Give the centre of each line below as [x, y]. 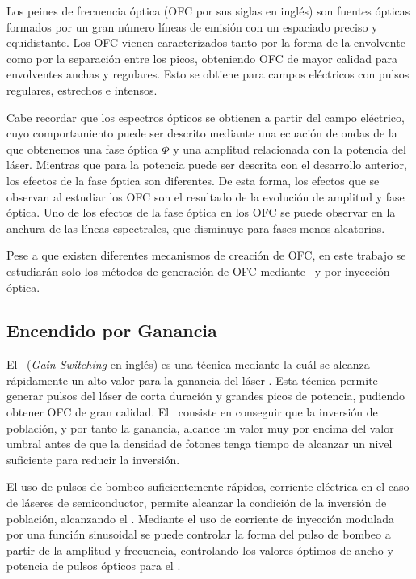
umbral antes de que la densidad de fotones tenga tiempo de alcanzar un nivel [200, 444]
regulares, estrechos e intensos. [82, 89]
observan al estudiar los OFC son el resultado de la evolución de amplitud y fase [206, 196]
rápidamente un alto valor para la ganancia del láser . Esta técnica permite [192, 380]
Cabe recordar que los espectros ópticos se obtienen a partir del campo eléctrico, [206, 117]
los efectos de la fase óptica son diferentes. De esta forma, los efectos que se [193, 180]
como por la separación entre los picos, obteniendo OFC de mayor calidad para [202, 58]
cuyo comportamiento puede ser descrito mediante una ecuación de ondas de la [202, 133]
